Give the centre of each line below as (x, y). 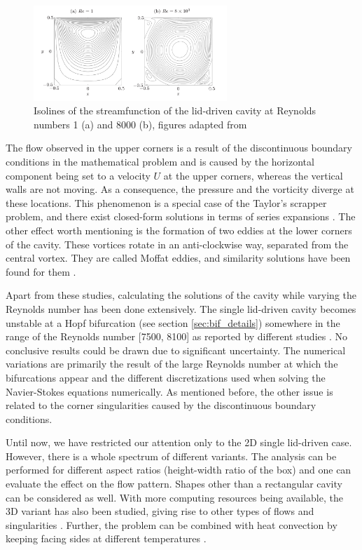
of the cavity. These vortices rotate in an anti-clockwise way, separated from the (177, 244)
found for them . (41, 271)
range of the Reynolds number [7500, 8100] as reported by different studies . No (176, 336)
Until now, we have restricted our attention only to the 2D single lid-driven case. (179, 442)
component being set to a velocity (78, 175)
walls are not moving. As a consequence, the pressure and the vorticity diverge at (180, 189)
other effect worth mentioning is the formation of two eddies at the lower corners (179, 230)
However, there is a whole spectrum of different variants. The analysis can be (171, 456)
